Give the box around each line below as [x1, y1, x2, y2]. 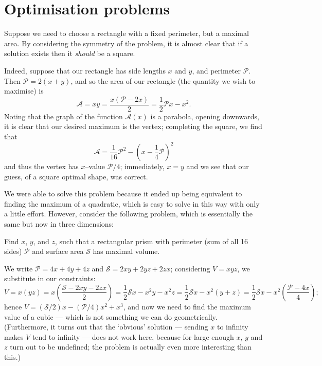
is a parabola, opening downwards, [150, 111, 259, 121]
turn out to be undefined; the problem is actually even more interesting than [10, 341, 252, 352]
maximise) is [4, 85, 44, 96]
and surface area [32, 246, 84, 257]
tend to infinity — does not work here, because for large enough [32, 331, 234, 342]
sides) [4, 246, 22, 257]
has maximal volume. [93, 246, 160, 257]
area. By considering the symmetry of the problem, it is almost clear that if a [4, 38, 248, 48]
